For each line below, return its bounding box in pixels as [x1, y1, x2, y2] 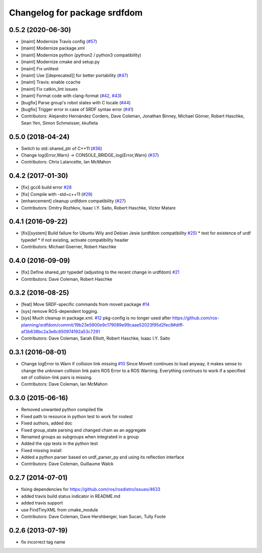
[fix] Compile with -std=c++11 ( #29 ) [21, 191, 93, 197]
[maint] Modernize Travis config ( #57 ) [21, 39, 97, 45]
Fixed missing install [21, 447, 62, 453]
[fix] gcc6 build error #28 [21, 184, 72, 190]
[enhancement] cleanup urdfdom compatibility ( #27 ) [21, 198, 126, 204]
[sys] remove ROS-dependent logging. [21, 308, 98, 314]
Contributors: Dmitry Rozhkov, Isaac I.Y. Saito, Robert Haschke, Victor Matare [21, 205, 176, 211]
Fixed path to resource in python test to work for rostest [21, 413, 133, 419]
